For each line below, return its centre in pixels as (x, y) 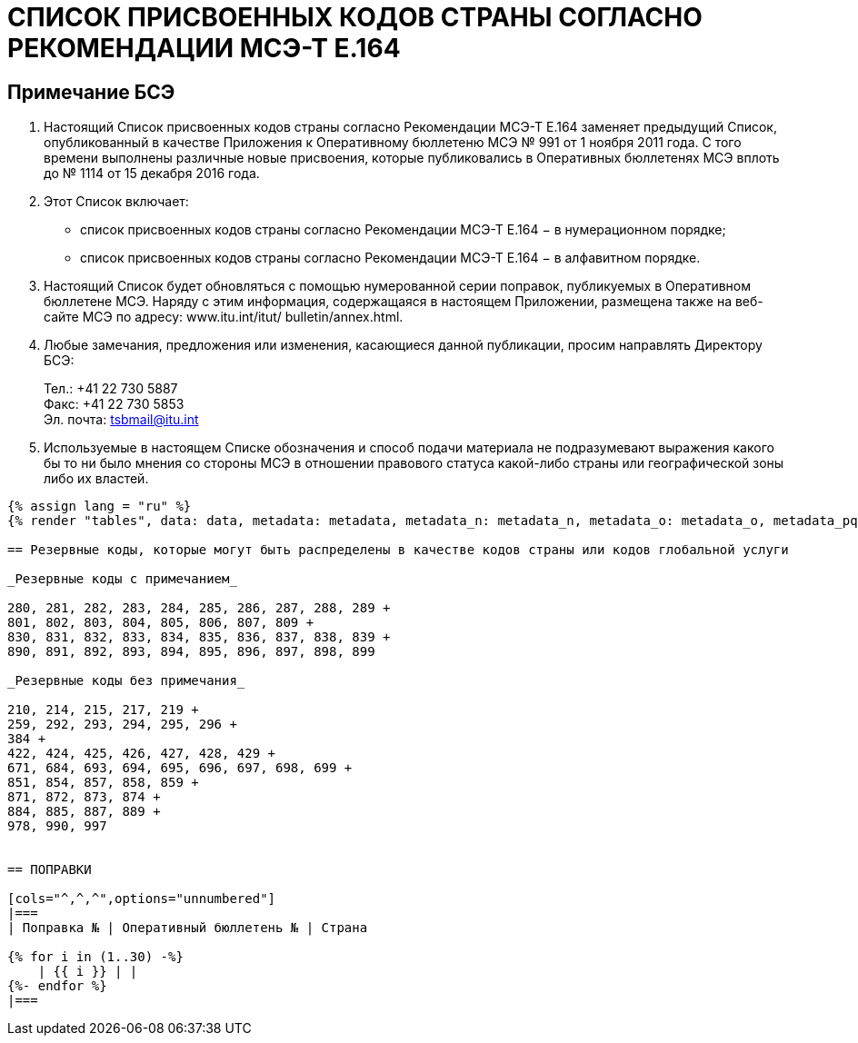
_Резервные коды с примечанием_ (122, 579)
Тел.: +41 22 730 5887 (111, 389)
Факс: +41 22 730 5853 (114, 404)
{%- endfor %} (57, 986)
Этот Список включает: (116, 202)
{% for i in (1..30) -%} (95, 957)
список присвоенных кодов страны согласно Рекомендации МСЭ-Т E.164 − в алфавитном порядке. (390, 258)
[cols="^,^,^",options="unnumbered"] (142, 899)
